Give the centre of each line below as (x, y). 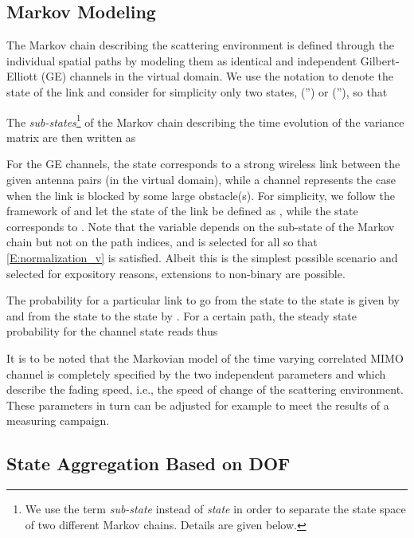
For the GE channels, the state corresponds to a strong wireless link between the (203, 164)
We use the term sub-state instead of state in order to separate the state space (215, 509)
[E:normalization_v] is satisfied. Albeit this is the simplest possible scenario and (202, 257)
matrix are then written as (71, 137)
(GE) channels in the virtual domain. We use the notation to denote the (217, 76)
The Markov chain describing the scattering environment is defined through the (200, 45)
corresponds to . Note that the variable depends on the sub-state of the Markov (201, 226)
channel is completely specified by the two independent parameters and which (196, 373)
